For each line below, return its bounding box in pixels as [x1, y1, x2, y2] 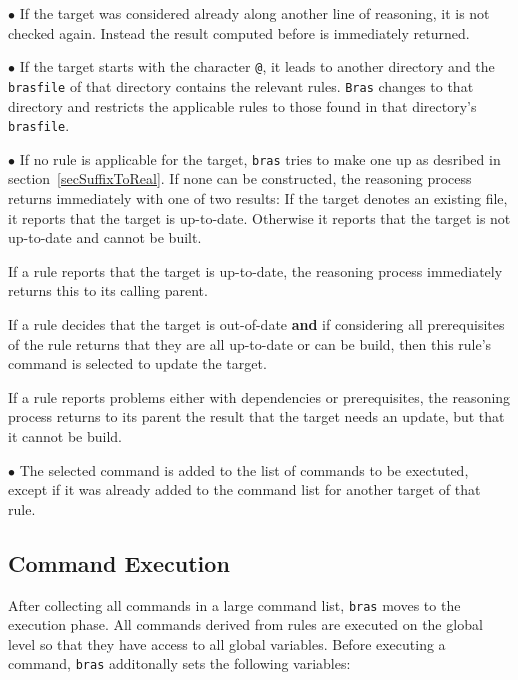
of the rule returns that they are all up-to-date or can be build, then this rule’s [8, 333, 492, 354]
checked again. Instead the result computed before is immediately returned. [8, 22, 470, 43]
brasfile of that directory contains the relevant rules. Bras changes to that [8, 75, 474, 96]
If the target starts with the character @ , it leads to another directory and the [19, 56, 495, 77]
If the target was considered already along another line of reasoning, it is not [19, 3, 490, 23]
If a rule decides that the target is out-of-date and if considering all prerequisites [8, 313, 505, 334]
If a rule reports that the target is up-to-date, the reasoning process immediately [8, 260, 503, 281]
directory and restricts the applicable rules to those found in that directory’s [8, 95, 477, 116]
